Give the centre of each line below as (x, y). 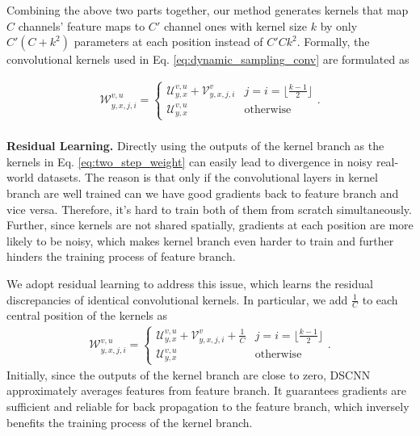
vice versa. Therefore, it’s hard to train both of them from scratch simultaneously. (209, 209)
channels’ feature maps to (82, 25)
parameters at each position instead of (168, 42)
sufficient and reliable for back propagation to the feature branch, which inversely (208, 406)
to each (380, 299)
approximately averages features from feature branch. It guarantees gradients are (206, 390)
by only (339, 25)
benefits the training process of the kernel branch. (130, 422)
